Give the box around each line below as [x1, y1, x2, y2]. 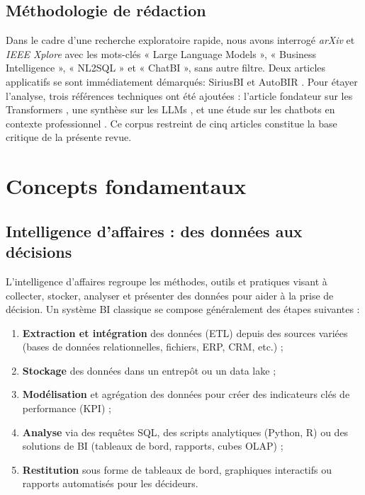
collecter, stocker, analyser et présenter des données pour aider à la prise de [6, 288, 334, 302]
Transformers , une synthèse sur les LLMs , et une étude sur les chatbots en [6, 102, 335, 117]
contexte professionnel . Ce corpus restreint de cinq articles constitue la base [6, 115, 337, 130]
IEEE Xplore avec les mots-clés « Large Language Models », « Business [6, 46, 317, 61]
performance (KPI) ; [22, 401, 111, 416]
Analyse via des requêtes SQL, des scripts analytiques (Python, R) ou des [22, 424, 349, 439]
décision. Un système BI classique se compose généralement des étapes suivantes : [6, 302, 360, 317]
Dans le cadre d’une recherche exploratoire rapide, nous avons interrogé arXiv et [6, 33, 355, 47]
